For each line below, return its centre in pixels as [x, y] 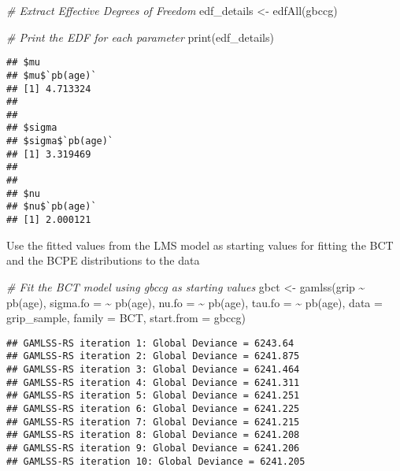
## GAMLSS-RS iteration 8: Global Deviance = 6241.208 [153, 435]
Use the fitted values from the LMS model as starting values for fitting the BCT [200, 245]
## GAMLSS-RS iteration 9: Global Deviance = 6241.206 [153, 448]
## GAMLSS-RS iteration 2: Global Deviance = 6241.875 [153, 356]
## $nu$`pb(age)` [52, 207]
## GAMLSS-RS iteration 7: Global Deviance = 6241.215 [153, 422]
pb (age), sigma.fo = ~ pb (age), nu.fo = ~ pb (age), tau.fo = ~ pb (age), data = [194, 302]
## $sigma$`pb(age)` [60, 141]
